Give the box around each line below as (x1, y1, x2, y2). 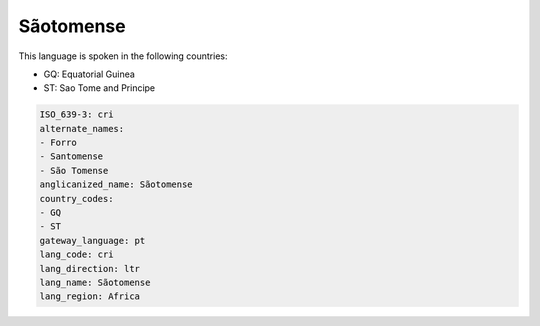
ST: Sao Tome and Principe (43, 82, 156, 94)
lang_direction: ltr (39, 263, 140, 274)
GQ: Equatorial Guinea (43, 68, 135, 80)
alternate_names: (39, 123, 125, 134)
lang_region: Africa (39, 291, 140, 302)
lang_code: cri (39, 249, 114, 260)
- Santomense (39, 151, 104, 162)
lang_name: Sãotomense (39, 277, 151, 288)
